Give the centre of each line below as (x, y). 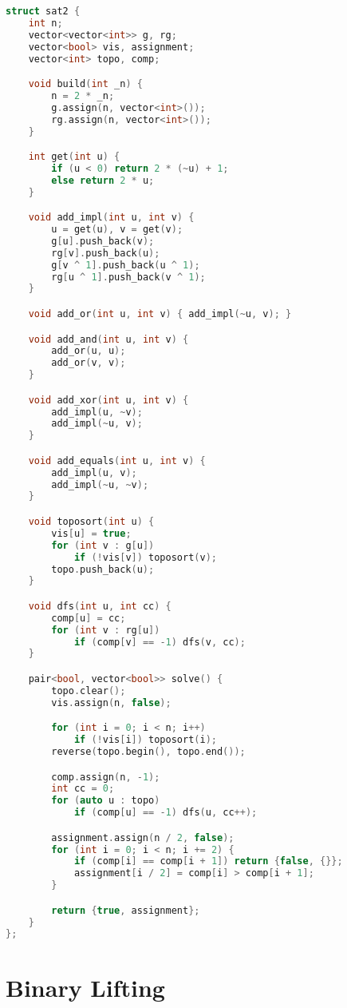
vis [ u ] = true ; (91, 533)
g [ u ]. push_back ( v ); (103, 241)
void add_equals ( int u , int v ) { (117, 460)
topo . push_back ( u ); (103, 569)
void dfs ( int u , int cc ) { (100, 606)
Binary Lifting (85, 987)
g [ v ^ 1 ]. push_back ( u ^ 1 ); (126, 265)
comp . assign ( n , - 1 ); (106, 777)
